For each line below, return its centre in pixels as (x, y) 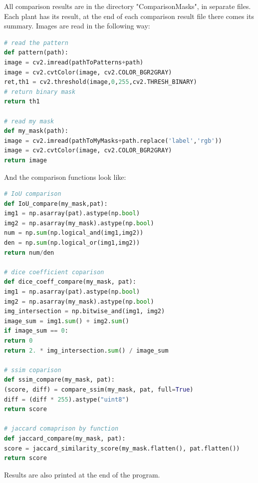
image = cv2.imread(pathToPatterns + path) (74, 62)
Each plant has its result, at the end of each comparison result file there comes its (129, 16)
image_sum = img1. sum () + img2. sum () (67, 321)
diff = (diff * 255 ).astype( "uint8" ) (67, 399)
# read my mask (29, 121)
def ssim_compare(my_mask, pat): (59, 380)
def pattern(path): (36, 53)
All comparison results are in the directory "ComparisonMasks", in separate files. (128, 6)
